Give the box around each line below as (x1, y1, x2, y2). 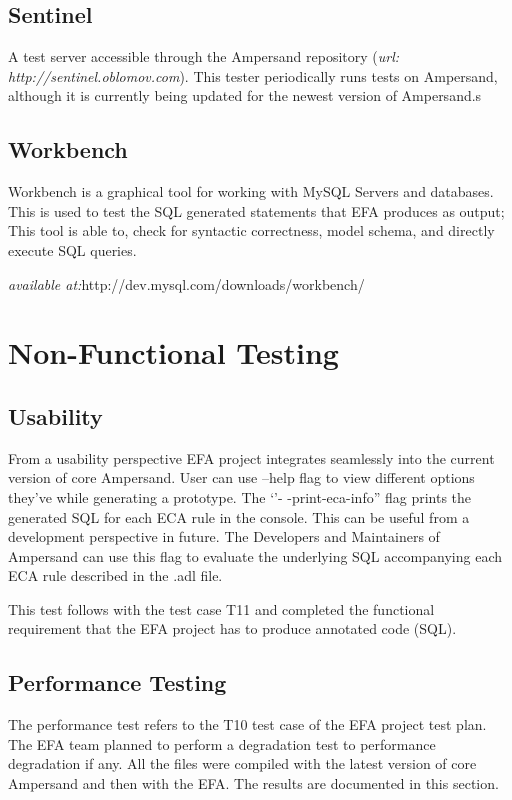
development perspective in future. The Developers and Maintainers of (8, 526, 440, 547)
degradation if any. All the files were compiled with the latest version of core (8, 753, 477, 774)
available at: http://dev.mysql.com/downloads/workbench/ (8, 273, 365, 294)
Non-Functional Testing (8, 332, 339, 373)
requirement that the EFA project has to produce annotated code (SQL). (8, 618, 457, 639)
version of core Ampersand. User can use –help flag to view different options (8, 467, 475, 488)
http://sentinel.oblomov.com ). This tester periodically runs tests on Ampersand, (8, 65, 498, 86)
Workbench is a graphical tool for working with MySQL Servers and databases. (8, 181, 494, 202)
